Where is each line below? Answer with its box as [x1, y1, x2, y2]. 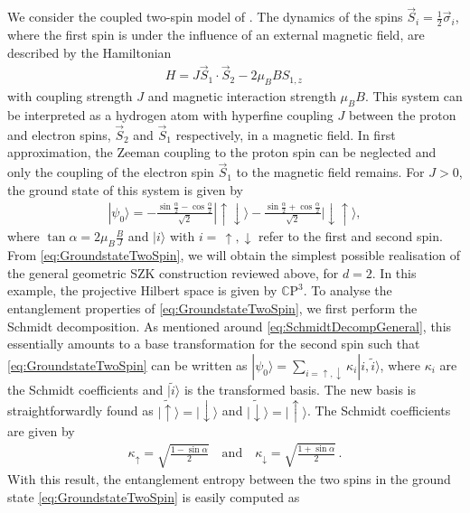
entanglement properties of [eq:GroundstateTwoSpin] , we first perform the [7, 299, 418, 317]
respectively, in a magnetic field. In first [175, 125, 396, 144]
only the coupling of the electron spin [7, 163, 214, 182]
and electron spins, [7, 125, 111, 144]
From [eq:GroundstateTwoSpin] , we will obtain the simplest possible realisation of [7, 246, 461, 265]
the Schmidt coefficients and [7, 379, 164, 398]
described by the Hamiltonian [7, 42, 172, 61]
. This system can [364, 87, 463, 106]
